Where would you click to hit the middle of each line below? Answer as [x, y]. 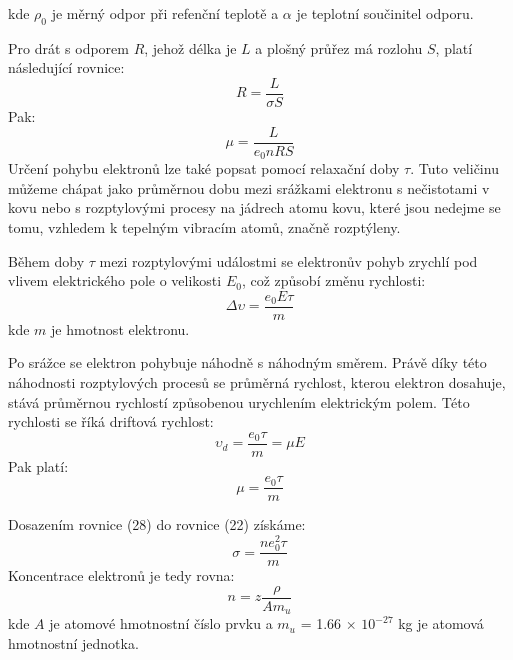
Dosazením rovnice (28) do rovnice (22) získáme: [157, 524]
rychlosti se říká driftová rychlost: [111, 421]
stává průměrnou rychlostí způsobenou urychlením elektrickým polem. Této [239, 401]
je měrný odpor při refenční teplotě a [165, 13]
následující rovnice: [66, 67]
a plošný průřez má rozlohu [339, 47]
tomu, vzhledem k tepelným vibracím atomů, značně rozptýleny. [204, 226]
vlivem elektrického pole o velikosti [115, 280]
